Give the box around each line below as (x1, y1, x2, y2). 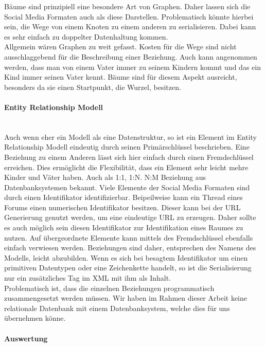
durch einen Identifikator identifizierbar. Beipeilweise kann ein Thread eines (4, 192, 243, 203)
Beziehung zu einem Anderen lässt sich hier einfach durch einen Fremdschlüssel (4, 151, 254, 162)
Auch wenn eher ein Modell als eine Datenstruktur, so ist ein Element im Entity (4, 131, 257, 142)
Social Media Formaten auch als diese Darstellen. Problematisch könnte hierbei (4, 11, 254, 22)
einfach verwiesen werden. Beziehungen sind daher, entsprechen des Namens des (4, 242, 256, 253)
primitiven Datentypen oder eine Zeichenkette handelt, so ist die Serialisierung (4, 262, 252, 273)
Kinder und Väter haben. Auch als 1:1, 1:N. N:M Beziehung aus (4, 172, 206, 182)
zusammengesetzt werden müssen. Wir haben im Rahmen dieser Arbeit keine (4, 293, 248, 303)
